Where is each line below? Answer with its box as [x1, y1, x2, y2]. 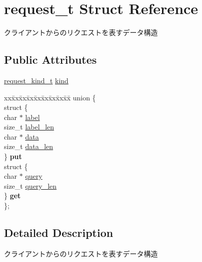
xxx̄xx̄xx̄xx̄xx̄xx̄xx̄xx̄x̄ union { [4, 92, 96, 102]
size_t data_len [4, 141, 53, 152]
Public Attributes [4, 52, 97, 67]
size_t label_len [4, 121, 54, 132]
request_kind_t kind [4, 75, 68, 85]
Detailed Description [4, 225, 113, 240]
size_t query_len [4, 180, 57, 191]
